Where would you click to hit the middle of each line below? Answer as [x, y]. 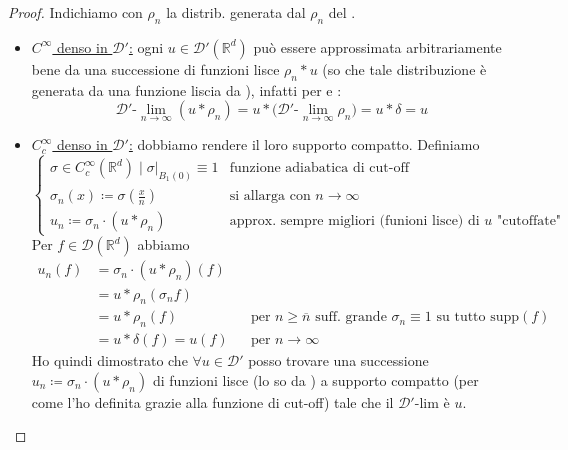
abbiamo [163, 244]
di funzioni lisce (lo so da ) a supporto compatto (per [315, 379]
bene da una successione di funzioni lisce [155, 68]
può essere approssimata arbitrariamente [377, 46]
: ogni [146, 46]
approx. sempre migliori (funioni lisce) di [354, 221]
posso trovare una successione [338, 360]
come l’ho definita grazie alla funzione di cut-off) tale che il [212, 401]
